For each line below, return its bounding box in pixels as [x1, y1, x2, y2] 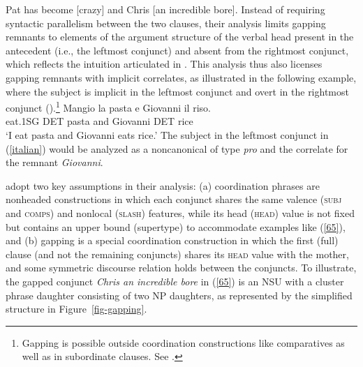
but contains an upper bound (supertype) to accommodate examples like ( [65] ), [6, 219, 346, 234]
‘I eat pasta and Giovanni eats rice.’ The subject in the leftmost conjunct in [6, 128, 329, 142]
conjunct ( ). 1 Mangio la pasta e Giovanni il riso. [6, 98, 211, 114]
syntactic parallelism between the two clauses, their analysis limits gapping [6, 15, 326, 30]
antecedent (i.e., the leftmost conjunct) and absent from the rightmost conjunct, [6, 43, 349, 57]
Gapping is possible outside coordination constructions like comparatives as [22, 335, 345, 350]
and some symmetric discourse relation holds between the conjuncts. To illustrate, [6, 260, 357, 275]
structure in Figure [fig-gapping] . [6, 301, 147, 316]
